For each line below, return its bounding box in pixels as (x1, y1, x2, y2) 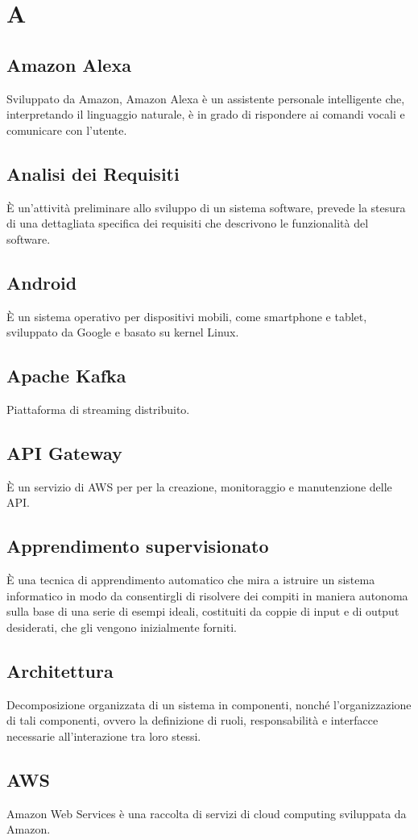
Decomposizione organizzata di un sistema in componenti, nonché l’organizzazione (6, 696, 412, 713)
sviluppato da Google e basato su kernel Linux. (6, 324, 239, 341)
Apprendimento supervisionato (6, 533, 269, 558)
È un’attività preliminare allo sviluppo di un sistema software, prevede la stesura (6, 199, 406, 215)
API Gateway (6, 440, 122, 465)
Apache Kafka (6, 363, 126, 388)
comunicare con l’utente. (6, 121, 127, 138)
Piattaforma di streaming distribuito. (6, 400, 190, 417)
